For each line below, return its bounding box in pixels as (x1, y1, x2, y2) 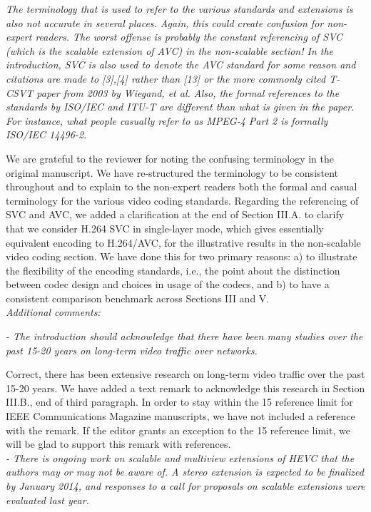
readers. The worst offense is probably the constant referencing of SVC (35, 29, 343, 44)
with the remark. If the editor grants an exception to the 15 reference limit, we (6, 422, 350, 437)
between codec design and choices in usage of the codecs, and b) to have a (6, 277, 330, 292)
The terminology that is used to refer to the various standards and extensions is (6, 1, 353, 16)
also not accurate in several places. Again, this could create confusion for (6, 15, 324, 30)
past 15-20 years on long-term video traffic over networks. (6, 342, 258, 357)
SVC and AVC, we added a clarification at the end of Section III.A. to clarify (6, 207, 345, 222)
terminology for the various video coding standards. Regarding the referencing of (6, 193, 359, 208)
